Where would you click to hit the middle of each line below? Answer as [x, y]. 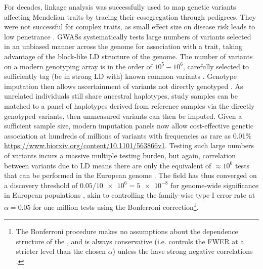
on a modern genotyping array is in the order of [78, 66]
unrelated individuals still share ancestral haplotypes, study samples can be [121, 96]
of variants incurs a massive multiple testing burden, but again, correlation [120, 155]
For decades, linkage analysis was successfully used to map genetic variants [120, 7]
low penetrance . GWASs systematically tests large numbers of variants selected [128, 36]
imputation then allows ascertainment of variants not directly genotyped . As [124, 86]
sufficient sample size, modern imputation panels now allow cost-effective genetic [129, 126]
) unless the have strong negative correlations [183, 251]
